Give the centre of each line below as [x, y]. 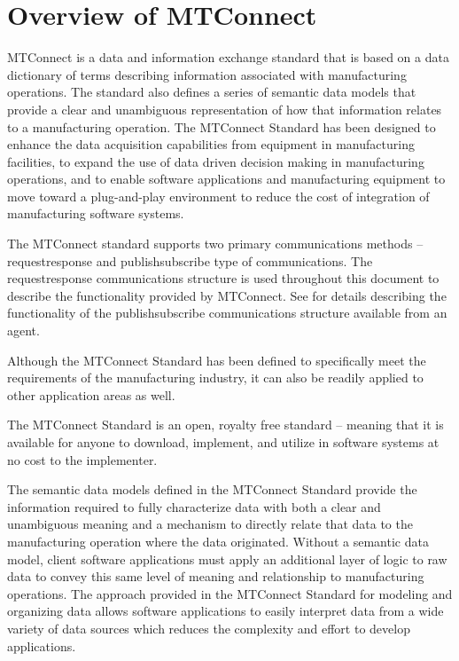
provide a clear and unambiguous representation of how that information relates [225, 109]
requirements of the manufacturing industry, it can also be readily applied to [215, 378]
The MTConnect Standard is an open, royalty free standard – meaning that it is [226, 425]
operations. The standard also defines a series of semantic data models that [212, 92]
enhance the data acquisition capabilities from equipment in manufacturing [211, 144]
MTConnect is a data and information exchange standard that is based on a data [228, 57]
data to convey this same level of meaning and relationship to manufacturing [216, 576]
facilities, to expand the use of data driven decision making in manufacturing [216, 161]
